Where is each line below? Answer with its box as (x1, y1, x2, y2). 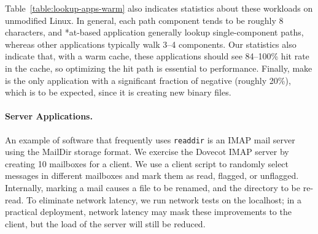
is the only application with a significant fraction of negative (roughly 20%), (5, 74, 291, 86)
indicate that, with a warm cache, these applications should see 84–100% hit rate (5, 50, 309, 62)
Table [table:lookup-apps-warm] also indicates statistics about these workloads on (5, 2, 313, 14)
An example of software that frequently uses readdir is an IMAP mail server (5, 133, 295, 146)
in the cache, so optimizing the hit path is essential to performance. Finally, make (5, 61, 312, 74)
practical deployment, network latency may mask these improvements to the (5, 205, 292, 218)
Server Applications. (5, 110, 93, 123)
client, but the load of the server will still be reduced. (5, 217, 206, 230)
